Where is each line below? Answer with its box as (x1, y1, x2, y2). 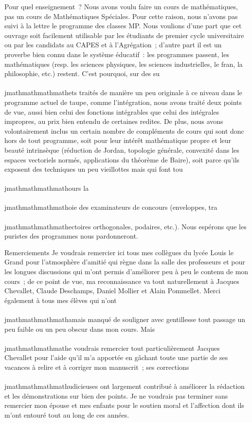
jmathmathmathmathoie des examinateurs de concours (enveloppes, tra (4, 202, 217, 212)
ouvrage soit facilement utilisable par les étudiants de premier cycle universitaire (4, 30, 244, 40)
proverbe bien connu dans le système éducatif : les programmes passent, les (4, 49, 229, 59)
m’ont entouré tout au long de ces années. (4, 409, 129, 420)
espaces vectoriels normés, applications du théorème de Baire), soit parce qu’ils (4, 154, 240, 164)
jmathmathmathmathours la (4, 183, 89, 193)
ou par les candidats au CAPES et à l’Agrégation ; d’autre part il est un (4, 40, 222, 50)
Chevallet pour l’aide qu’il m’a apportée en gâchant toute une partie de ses (4, 352, 228, 363)
